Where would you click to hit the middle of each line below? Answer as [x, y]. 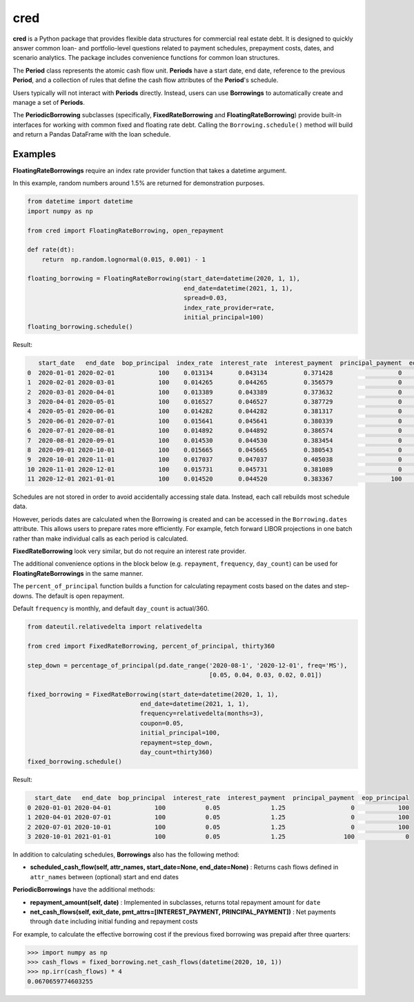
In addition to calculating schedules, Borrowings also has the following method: [126, 854]
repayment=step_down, [176, 742]
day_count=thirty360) [176, 752]
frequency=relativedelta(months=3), [202, 713]
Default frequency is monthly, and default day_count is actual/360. [111, 608]
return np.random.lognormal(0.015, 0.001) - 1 [124, 259]
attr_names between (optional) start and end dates [105, 876]
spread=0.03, [206, 298]
